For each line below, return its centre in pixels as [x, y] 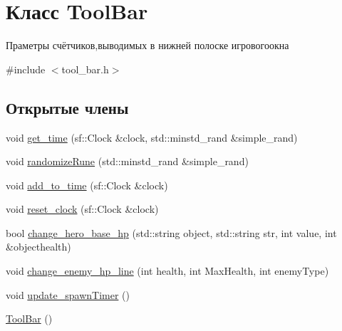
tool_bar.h [85, 69]
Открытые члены [67, 107]
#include [26, 69]
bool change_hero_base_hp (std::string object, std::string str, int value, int [171, 232]
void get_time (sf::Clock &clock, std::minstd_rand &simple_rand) [152, 137]
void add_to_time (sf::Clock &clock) [87, 185]
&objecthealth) [38, 247]
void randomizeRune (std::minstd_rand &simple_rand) [127, 161]
